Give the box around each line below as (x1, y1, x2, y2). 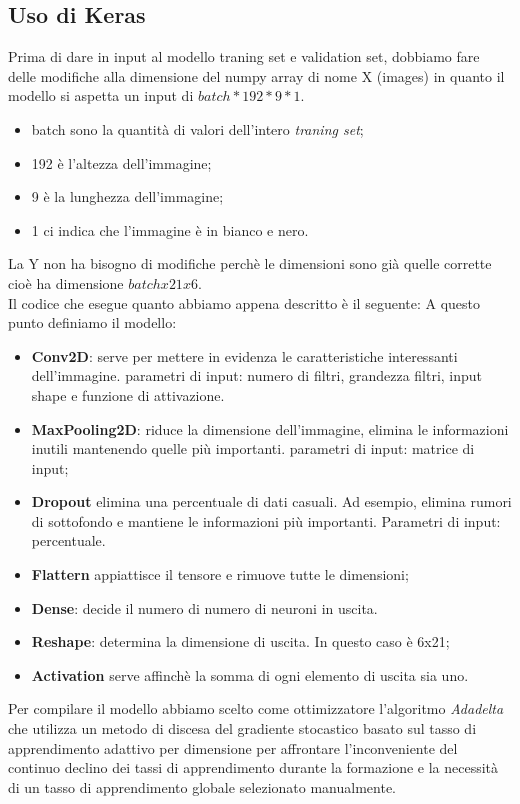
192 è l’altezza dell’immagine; (31, 152, 212, 173)
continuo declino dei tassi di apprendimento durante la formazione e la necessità (8, 757, 499, 778)
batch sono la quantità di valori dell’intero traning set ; (31, 118, 364, 139)
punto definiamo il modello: (8, 312, 177, 333)
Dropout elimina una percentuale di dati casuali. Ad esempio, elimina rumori (31, 491, 512, 512)
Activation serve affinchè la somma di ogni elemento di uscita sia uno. (31, 664, 469, 685)
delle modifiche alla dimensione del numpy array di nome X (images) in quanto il (8, 65, 505, 86)
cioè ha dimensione (8, 272, 124, 293)
